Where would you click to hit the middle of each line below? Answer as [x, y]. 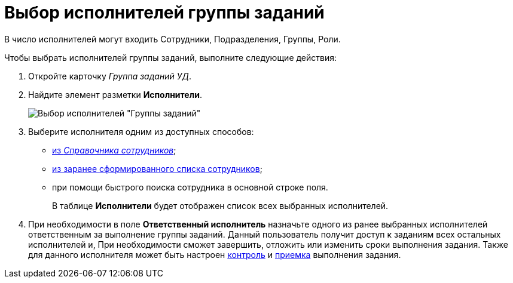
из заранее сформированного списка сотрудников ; [157, 168]
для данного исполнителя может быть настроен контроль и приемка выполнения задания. [215, 254]
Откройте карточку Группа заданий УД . [110, 76]
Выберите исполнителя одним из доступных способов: [141, 131]
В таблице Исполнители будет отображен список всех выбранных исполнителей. [220, 205]
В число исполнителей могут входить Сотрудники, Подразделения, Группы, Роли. [172, 39]
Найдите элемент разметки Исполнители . [115, 94]
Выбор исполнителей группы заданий [164, 13]
